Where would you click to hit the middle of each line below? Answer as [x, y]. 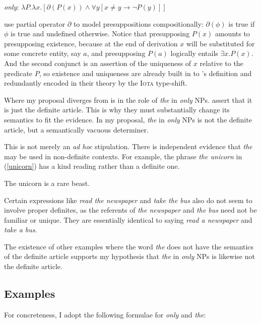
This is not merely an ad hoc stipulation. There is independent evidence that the [128, 146]
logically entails [194, 53]
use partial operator [35, 23]
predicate [18, 73]
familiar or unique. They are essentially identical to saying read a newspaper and [128, 219]
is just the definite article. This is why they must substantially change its [117, 110]
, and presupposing [116, 53]
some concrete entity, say [43, 53]
